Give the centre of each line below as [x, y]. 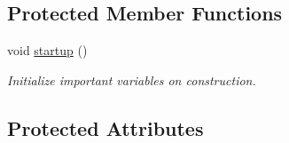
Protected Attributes [105, 127]
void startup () [47, 50]
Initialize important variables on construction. [132, 79]
